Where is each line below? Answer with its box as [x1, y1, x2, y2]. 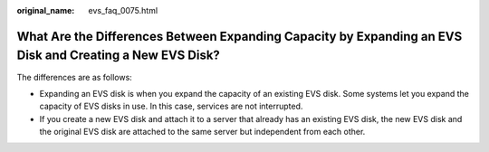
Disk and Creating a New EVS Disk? [16, 48, 221, 63]
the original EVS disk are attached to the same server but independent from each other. [39, 127, 366, 138]
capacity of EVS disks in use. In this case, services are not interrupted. [39, 100, 303, 112]
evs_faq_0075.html [88, 5, 158, 15]
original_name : [16, 5, 75, 15]
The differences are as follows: [16, 71, 133, 82]
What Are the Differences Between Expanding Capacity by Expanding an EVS [16, 28, 463, 44]
